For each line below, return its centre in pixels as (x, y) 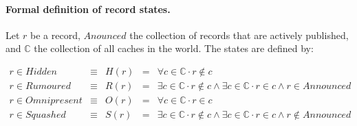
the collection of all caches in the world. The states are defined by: (174, 48)
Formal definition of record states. (88, 9)
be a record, (55, 35)
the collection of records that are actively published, (239, 35)
